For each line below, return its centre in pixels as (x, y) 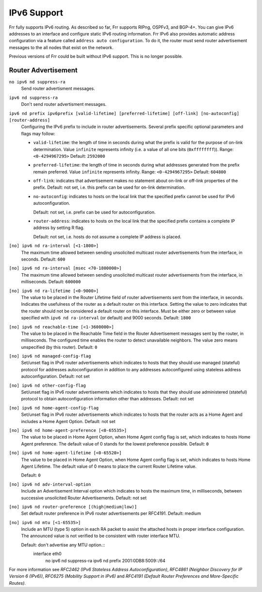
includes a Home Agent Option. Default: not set (68, 421)
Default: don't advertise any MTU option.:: (63, 545)
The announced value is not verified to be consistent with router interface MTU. (101, 536)
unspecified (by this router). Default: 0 (59, 347)
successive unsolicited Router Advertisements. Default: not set (84, 498)
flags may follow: (38, 133)
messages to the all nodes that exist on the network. (61, 47)
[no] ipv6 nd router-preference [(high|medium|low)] (73, 507)
